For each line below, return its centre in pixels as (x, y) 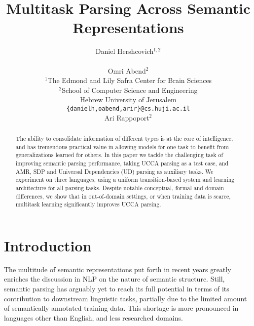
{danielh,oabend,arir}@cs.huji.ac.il (128, 108)
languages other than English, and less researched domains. (93, 317)
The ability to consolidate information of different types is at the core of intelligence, (124, 138)
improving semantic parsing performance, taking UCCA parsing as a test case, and (122, 163)
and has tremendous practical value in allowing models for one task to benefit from (122, 146)
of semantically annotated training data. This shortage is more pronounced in (121, 308)
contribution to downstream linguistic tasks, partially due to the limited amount (126, 298)
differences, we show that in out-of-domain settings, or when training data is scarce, (123, 196)
